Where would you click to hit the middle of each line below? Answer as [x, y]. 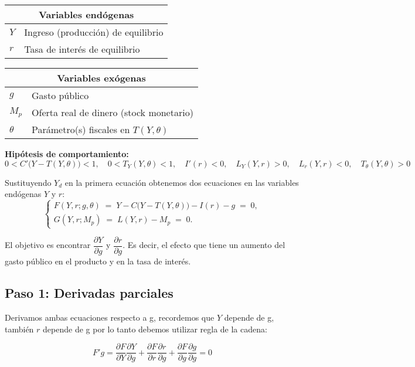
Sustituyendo [28, 182]
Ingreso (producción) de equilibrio [94, 32]
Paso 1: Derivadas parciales [89, 293]
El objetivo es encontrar [48, 245]
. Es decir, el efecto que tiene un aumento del [204, 245]
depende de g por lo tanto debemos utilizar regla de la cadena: [155, 329]
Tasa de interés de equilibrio [82, 49]
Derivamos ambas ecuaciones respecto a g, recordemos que [110, 317]
